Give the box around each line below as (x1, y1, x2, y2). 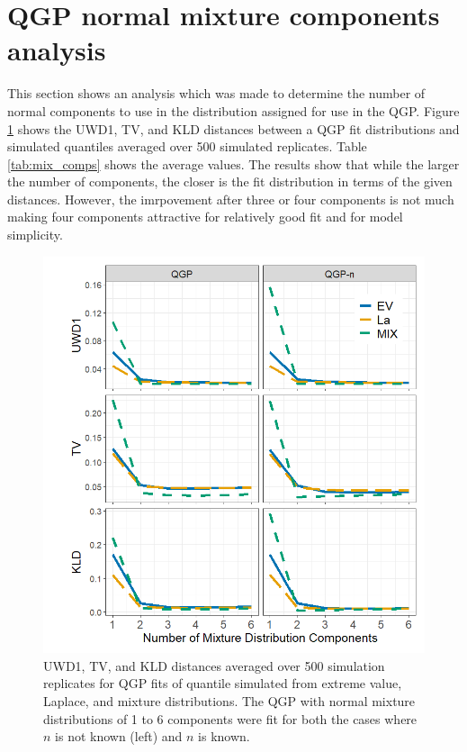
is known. (198, 727, 250, 746)
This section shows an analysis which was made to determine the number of (7, 84, 426, 103)
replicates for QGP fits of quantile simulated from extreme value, (43, 674, 402, 693)
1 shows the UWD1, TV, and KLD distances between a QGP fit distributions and (7, 119, 460, 138)
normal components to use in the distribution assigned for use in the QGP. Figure (7, 101, 460, 120)
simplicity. (7, 225, 63, 244)
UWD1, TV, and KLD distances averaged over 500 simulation (43, 656, 385, 675)
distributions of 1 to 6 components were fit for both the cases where (43, 709, 418, 728)
